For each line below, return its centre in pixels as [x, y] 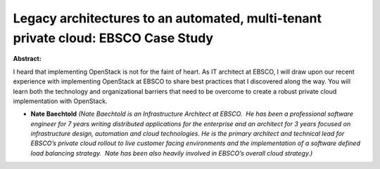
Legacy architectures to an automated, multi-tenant [167, 18]
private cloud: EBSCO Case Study [113, 38]
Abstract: [27, 59]
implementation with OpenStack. [61, 101]
